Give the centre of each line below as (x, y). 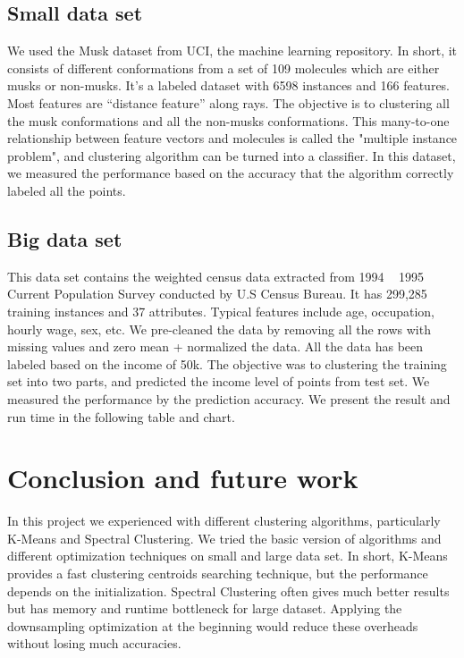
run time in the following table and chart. (121, 416)
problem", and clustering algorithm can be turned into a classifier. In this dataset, (232, 155)
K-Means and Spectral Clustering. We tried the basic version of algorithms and (224, 538)
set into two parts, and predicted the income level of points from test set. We (219, 381)
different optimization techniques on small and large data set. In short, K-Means (228, 556)
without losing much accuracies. (94, 643)
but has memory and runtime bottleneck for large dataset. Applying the (205, 608)
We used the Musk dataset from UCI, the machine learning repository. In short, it (232, 51)
